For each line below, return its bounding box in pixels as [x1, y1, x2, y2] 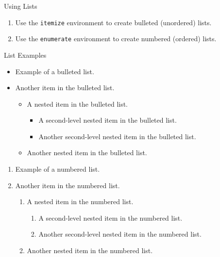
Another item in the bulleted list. [15, 82, 115, 93]
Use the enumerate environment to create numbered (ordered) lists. [15, 33, 217, 44]
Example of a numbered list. [15, 164, 100, 174]
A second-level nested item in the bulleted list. [38, 115, 177, 125]
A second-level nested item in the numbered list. [38, 212, 183, 223]
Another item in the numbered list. [15, 180, 120, 190]
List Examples [4, 49, 47, 60]
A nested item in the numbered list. [27, 196, 134, 207]
